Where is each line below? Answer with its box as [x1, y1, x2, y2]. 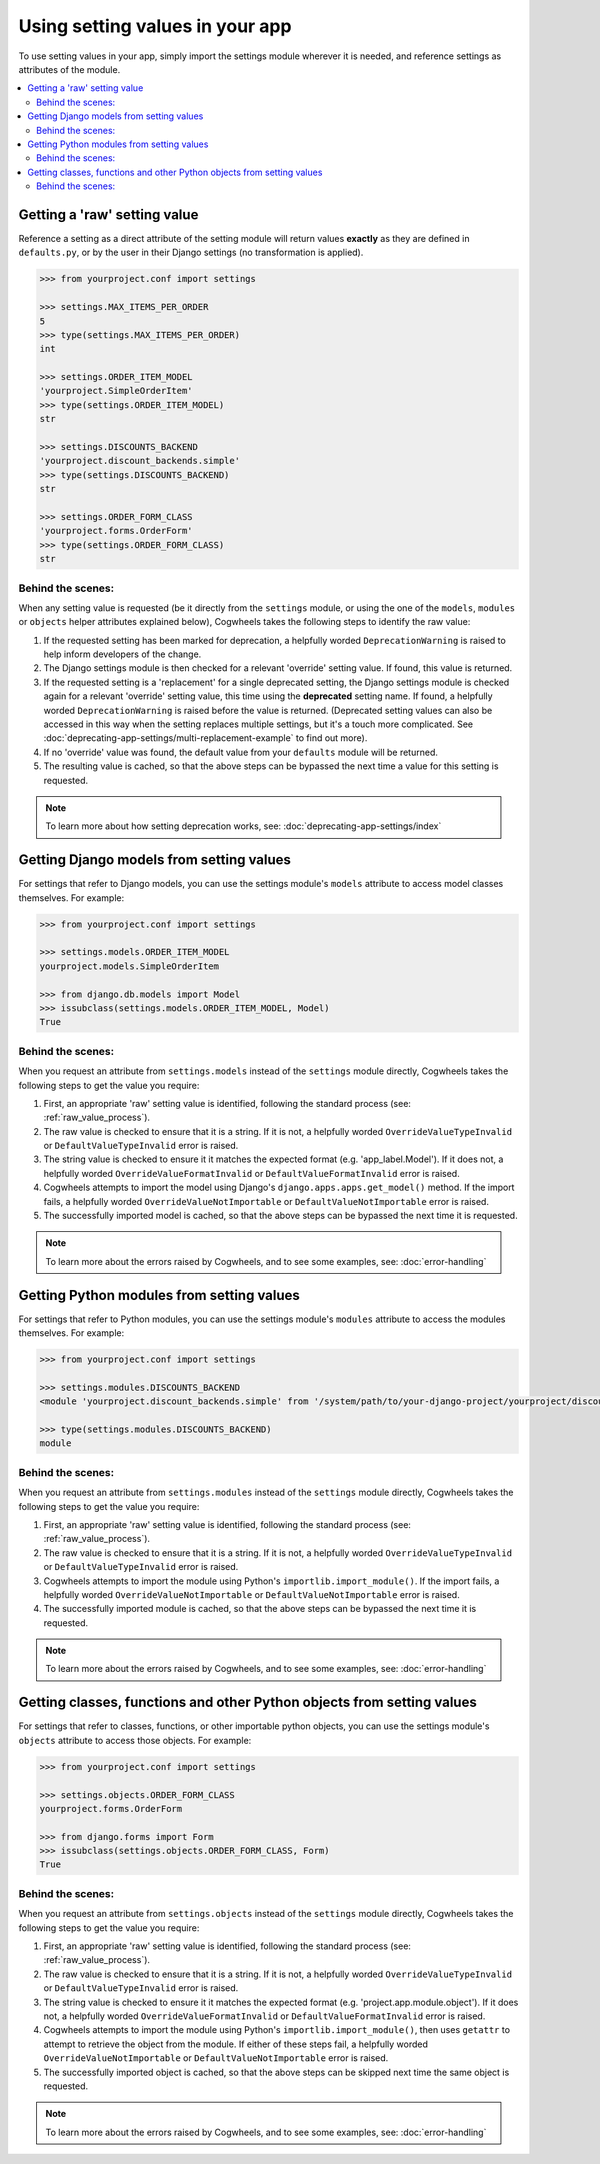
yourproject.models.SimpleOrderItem [39, 960, 220, 972]
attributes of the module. [18, 63, 121, 75]
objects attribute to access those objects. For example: [18, 1734, 252, 1746]
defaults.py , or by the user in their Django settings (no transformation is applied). [18, 246, 364, 259]
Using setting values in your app [18, 15, 292, 37]
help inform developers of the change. [43, 648, 202, 660]
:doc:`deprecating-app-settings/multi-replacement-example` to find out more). [43, 732, 368, 744]
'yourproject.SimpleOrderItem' [39, 385, 194, 397]
